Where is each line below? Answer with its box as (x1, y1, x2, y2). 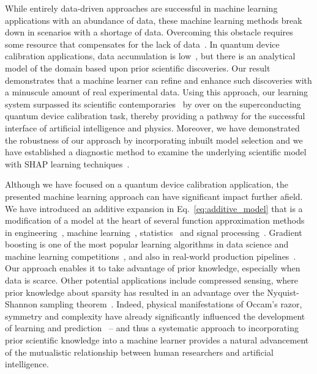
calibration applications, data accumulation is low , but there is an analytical (5, 50, 296, 62)
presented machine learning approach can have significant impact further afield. (5, 189, 303, 202)
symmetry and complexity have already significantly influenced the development (5, 309, 305, 322)
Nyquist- (267, 285, 299, 298)
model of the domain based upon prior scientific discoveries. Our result (5, 61, 270, 74)
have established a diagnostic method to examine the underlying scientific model (5, 145, 307, 158)
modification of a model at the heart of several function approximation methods (5, 214, 305, 227)
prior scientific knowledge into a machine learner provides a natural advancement (5, 334, 309, 346)
